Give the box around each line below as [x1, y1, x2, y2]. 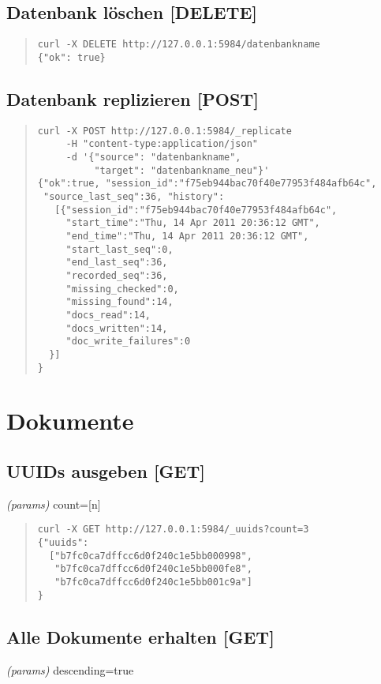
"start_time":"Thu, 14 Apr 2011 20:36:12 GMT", [65, 217, 320, 229]
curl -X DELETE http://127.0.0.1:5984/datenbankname [37, 39, 320, 51]
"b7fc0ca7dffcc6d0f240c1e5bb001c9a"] [54, 576, 252, 588]
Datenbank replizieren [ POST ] [6, 86, 259, 111]
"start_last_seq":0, [65, 243, 174, 255]
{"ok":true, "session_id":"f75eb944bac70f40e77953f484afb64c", [37, 178, 377, 190]
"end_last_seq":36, [65, 257, 168, 269]
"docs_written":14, [65, 322, 168, 334]
